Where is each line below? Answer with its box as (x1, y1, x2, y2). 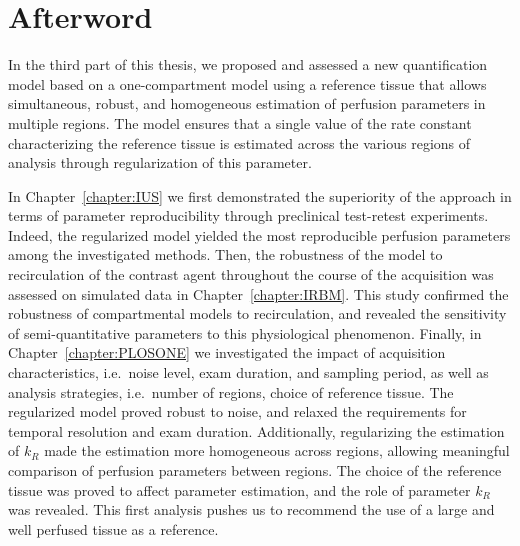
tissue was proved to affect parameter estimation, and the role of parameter (8, 479, 471, 500)
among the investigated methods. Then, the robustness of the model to (8, 244, 443, 265)
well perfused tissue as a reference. (8, 518, 219, 539)
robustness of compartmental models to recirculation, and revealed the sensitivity (8, 303, 507, 324)
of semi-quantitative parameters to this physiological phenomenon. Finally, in (8, 322, 482, 343)
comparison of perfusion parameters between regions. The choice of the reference (8, 460, 502, 480)
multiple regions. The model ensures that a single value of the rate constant (8, 112, 472, 133)
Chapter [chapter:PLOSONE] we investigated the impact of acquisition (8, 342, 446, 363)
